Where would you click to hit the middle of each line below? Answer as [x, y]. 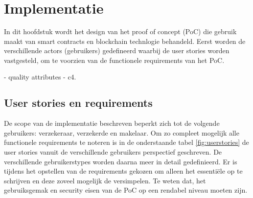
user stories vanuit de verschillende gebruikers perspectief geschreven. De [113, 152]
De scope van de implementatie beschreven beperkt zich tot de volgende [112, 123]
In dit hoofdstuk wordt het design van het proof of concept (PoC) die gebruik [120, 31]
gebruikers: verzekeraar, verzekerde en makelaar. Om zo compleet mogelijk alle [122, 132]
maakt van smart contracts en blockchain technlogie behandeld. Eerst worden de [125, 41]
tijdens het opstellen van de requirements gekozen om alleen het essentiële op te [123, 171]
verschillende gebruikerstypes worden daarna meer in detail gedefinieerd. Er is [121, 161]
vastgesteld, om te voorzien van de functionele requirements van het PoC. [114, 60]
